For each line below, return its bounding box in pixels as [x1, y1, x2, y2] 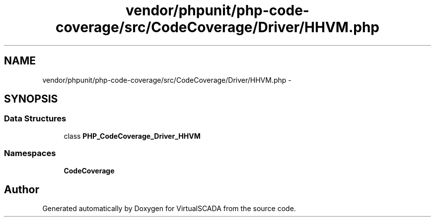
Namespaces [4, 148, 56, 159]
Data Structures [4, 113, 67, 124]
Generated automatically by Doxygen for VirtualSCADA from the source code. [42, 204, 296, 213]
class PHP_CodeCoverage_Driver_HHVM [64, 131, 201, 140]
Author [4, 183, 39, 196]
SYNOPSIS [4, 93, 58, 106]
